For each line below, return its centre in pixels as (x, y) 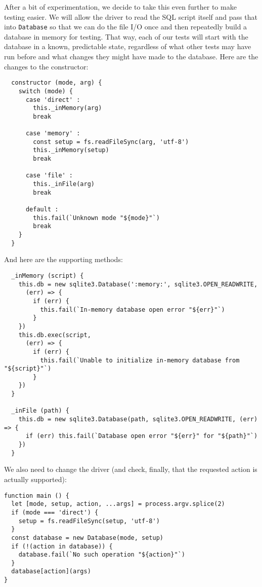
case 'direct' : (53, 100)
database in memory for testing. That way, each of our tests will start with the (126, 36)
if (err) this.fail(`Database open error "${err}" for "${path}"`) (142, 436)
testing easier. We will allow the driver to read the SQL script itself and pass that (131, 16)
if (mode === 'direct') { (55, 512)
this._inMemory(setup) (71, 150)
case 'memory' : (53, 134)
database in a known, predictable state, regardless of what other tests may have (128, 46)
